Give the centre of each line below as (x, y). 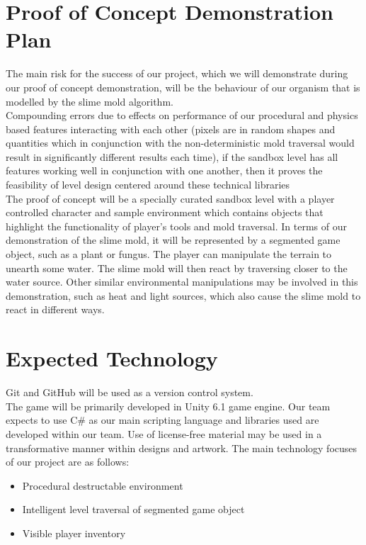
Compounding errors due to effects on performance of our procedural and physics (182, 115)
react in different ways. (55, 309)
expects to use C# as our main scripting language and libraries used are (162, 420)
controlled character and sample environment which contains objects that (165, 212)
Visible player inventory (74, 533)
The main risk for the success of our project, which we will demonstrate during (177, 73)
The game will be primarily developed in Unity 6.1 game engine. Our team (168, 406)
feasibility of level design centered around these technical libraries (148, 185)
